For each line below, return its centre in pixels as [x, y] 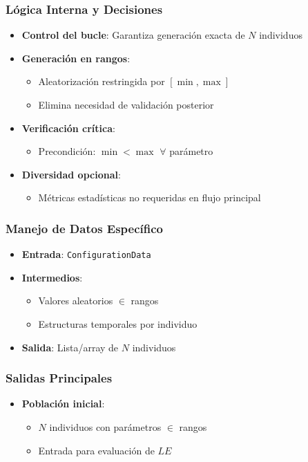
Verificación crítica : [68, 128]
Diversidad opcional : [71, 174]
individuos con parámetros [105, 427]
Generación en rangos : [76, 58]
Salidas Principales [59, 378]
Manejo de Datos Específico [85, 228]
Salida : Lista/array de [70, 347]
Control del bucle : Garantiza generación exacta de [133, 35]
